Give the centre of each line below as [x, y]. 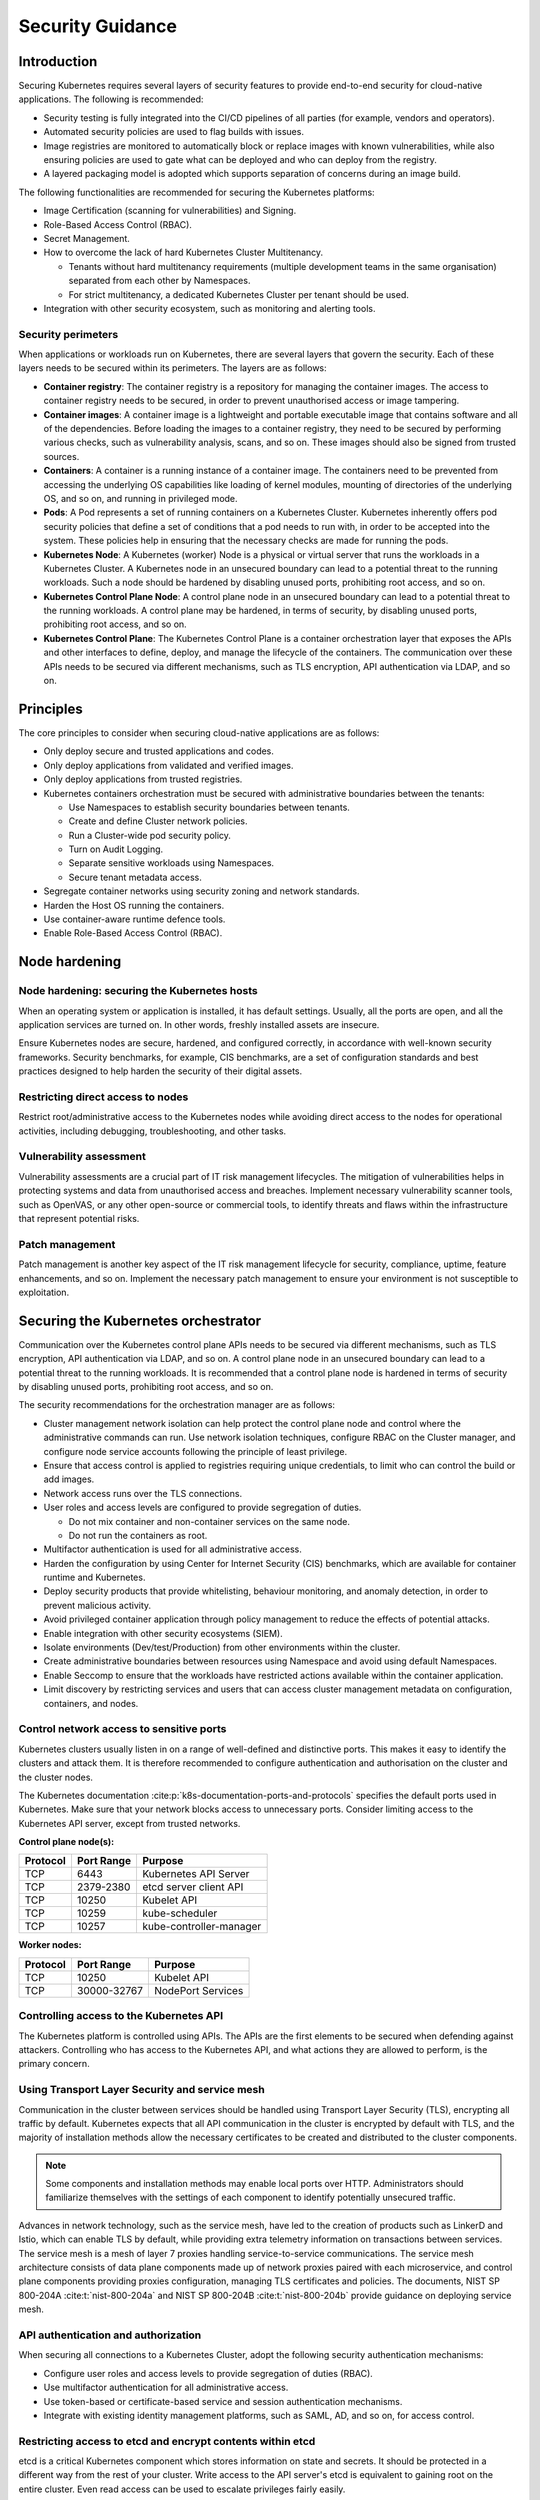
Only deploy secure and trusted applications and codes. [159, 751]
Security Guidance [97, 26]
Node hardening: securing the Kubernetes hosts [138, 991]
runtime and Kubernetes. [94, 1577]
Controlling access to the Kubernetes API [121, 2016]
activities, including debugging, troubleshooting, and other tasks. [152, 1131]
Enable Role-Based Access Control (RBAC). [133, 933]
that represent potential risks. [79, 1218]
